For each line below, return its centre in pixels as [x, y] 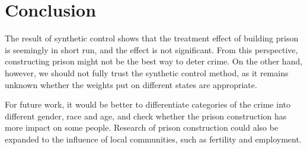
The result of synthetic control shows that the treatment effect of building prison [152, 38]
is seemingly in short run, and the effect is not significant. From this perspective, [151, 49]
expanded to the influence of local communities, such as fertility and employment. [153, 139]
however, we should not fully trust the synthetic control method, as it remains [147, 72]
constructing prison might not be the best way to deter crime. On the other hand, [154, 61]
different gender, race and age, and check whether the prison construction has [146, 116]
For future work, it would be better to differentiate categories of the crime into [148, 104]
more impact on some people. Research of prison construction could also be [142, 127]
